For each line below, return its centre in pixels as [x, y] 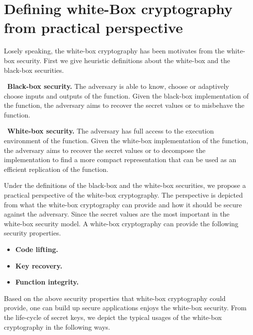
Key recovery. [39, 265]
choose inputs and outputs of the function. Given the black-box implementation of [126, 95]
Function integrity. [47, 282]
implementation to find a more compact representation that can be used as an [120, 159]
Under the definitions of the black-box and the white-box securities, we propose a [125, 185]
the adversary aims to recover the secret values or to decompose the [105, 150]
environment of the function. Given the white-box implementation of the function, [126, 141]
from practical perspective [93, 27]
